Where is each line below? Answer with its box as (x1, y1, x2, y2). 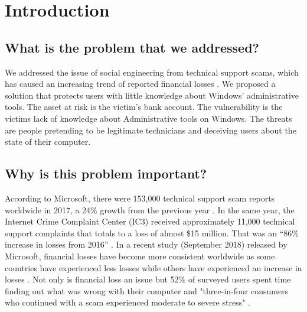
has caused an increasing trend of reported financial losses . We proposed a (5, 77, 276, 90)
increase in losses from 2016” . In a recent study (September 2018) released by (5, 238, 288, 251)
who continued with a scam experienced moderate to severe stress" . (5, 296, 250, 308)
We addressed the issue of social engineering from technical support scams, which (5, 66, 299, 78)
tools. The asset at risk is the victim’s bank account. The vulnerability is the (5, 100, 283, 113)
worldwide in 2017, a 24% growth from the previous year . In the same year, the (5, 203, 295, 216)
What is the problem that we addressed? (5, 38, 259, 56)
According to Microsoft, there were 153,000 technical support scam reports (5, 191, 275, 204)
